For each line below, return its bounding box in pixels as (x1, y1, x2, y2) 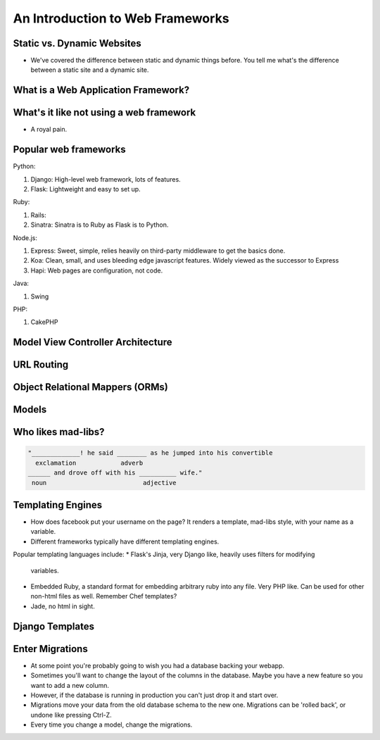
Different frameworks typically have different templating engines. (30, 537, 220, 546)
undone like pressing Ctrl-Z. (30, 710, 112, 719)
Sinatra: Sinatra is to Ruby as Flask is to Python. (30, 220, 169, 229)
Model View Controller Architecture (13, 337, 172, 349)
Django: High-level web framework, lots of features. (30, 175, 181, 183)
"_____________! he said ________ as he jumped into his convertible (27, 449, 273, 457)
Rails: (30, 211, 47, 219)
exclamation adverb (35, 458, 144, 467)
